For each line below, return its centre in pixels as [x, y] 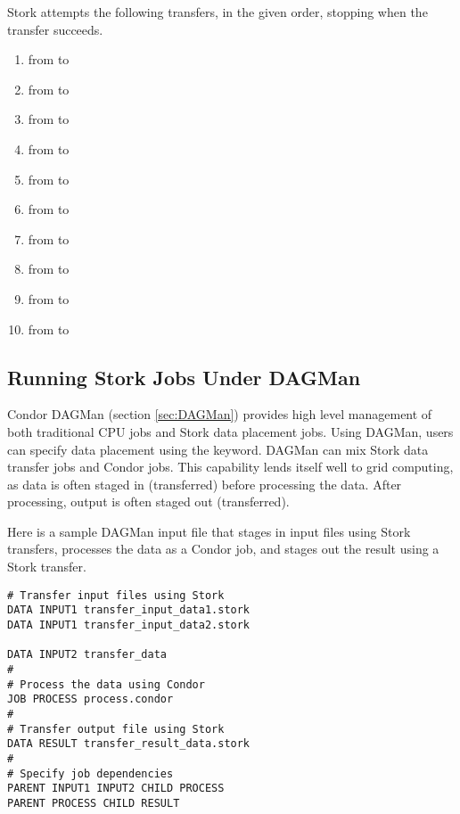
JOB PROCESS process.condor [90, 699]
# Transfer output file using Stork [116, 729]
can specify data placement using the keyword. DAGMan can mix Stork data [218, 449]
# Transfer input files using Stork [116, 595]
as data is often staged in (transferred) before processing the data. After [205, 484]
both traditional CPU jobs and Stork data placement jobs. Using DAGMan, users [230, 431]
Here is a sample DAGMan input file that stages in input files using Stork [209, 531]
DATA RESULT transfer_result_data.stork [129, 744]
